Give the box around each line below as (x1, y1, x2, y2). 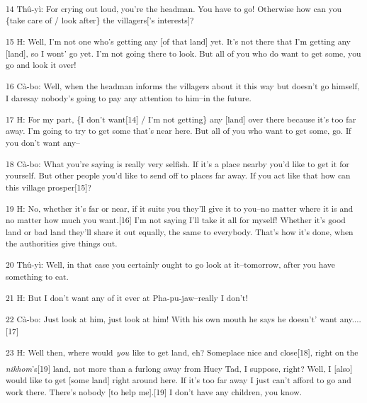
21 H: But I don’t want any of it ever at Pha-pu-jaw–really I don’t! (6, 292, 248, 304)
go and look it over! (6, 59, 77, 71)
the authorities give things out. (6, 237, 118, 249)
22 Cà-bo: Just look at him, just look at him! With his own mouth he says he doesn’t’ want (6, 313, 337, 325)
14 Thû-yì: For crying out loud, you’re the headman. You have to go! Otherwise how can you (6, 3, 342, 14)
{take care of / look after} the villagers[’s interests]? (6, 14, 194, 26)
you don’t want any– (6, 136, 80, 148)
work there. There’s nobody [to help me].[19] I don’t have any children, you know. (6, 386, 302, 398)
